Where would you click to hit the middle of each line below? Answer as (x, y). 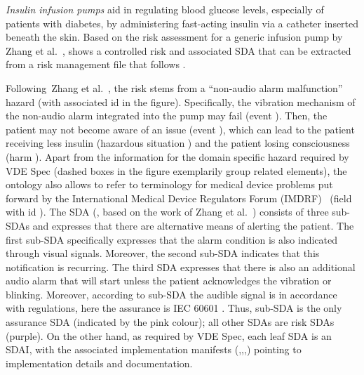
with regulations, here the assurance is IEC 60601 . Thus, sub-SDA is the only (174, 308)
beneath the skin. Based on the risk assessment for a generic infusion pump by (174, 37)
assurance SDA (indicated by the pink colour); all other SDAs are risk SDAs (170, 322)
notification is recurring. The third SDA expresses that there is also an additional (181, 267)
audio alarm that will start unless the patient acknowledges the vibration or (169, 281)
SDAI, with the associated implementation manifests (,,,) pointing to (154, 349)
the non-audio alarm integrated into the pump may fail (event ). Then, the (167, 116)
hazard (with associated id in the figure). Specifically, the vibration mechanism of (181, 101)
